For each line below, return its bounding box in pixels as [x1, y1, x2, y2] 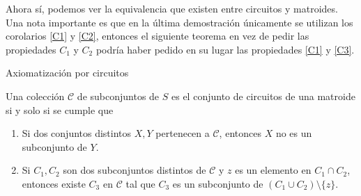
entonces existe [22, 176, 86, 190]
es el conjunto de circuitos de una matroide [171, 88, 355, 103]
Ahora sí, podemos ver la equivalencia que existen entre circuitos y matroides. [6, 1, 338, 15]
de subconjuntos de [77, 88, 160, 103]
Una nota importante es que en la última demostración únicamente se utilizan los [6, 15, 353, 29]
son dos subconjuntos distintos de [63, 163, 206, 177]
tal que [125, 176, 155, 190]
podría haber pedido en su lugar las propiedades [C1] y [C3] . [95, 42, 355, 56]
